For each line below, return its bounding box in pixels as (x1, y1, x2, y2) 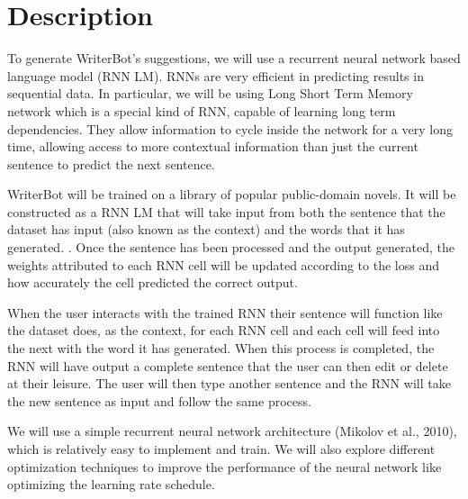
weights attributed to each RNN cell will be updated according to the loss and (7, 255, 439, 274)
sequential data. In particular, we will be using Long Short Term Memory (7, 84, 413, 103)
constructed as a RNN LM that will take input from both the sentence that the (7, 202, 445, 221)
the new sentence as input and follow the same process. (7, 391, 311, 410)
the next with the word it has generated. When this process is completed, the (7, 339, 435, 358)
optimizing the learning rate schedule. (7, 475, 215, 494)
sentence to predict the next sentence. (7, 154, 215, 173)
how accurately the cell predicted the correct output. (7, 273, 298, 292)
